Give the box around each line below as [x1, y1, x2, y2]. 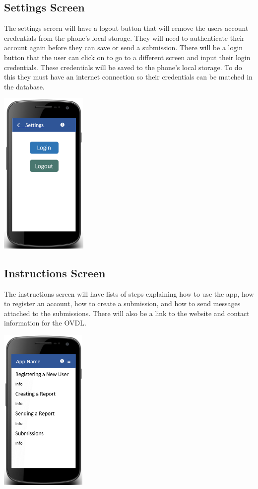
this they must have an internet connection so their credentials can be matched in [4, 72, 253, 82]
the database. [4, 81, 45, 91]
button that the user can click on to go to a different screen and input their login [4, 52, 251, 62]
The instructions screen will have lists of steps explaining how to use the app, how [4, 288, 254, 299]
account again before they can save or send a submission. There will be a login [4, 42, 243, 53]
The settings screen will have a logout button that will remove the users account [4, 23, 249, 33]
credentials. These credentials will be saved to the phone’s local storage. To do [4, 62, 242, 72]
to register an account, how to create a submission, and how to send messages [4, 298, 241, 309]
